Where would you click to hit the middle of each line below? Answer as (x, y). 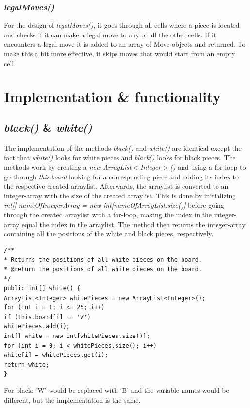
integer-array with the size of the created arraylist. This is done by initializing (120, 195)
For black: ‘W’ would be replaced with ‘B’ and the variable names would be (117, 390)
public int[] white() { (42, 289)
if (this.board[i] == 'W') (47, 317)
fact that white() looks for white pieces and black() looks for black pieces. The (120, 157)
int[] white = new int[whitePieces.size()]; (77, 336)
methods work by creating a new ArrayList (68, 167)
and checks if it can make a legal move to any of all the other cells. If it (110, 34)
